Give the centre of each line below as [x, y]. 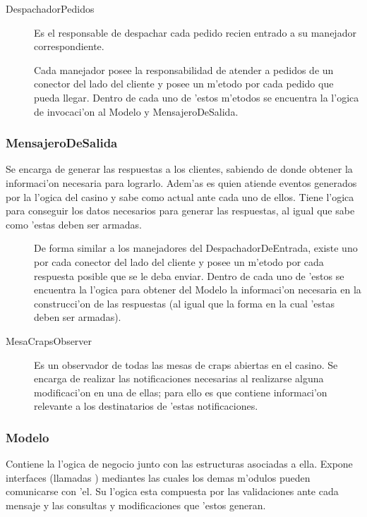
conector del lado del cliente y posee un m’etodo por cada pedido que [184, 84]
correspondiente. [69, 46]
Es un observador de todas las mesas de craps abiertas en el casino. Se [186, 364]
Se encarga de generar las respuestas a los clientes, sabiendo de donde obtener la [179, 169]
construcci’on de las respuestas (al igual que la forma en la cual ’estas [185, 303]
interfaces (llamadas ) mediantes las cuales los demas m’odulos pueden [158, 477]
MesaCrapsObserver [49, 340]
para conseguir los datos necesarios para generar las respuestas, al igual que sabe [180, 211]
